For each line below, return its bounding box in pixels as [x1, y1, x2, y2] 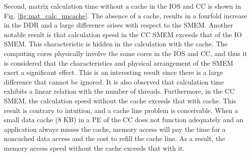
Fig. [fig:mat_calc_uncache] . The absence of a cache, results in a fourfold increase [4, 10, 248, 20]
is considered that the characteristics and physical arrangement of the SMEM [4, 57, 234, 68]
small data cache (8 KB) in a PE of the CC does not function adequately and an [4, 114, 244, 125]
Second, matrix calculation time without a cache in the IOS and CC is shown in [4, 1, 241, 11]
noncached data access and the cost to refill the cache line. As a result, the [4, 133, 225, 143]
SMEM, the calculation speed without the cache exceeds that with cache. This [4, 95, 236, 105]
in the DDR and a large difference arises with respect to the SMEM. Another [4, 20, 233, 30]
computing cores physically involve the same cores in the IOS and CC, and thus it [4, 48, 247, 58]
